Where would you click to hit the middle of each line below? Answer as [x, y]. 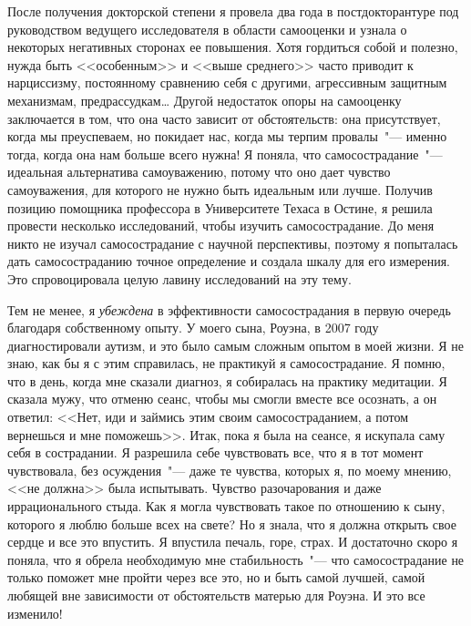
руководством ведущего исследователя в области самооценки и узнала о [207, 29]
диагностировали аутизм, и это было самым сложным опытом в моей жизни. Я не [235, 345]
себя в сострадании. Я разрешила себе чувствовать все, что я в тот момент [215, 452]
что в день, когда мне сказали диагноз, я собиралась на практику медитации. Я [227, 380]
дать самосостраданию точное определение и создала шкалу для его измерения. [229, 261]
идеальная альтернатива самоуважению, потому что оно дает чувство [199, 172]
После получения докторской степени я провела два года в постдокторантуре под [233, 11]
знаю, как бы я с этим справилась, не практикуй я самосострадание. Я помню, [226, 363]
